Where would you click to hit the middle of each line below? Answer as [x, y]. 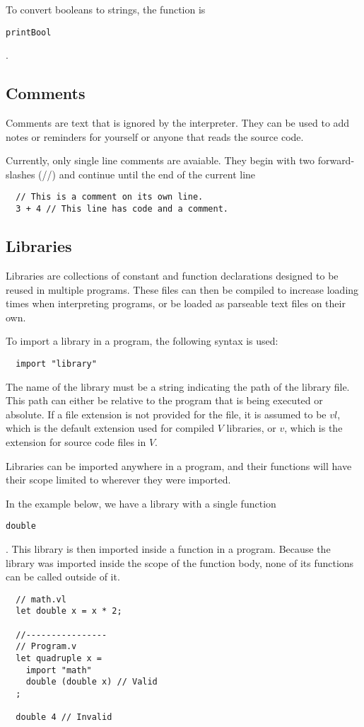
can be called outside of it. [63, 577]
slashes [20, 174]
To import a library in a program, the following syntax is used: [142, 341]
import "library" [56, 363]
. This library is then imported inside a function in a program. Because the [168, 548]
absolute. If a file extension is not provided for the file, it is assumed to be [166, 414]
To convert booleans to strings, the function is [106, 9]
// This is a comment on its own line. [110, 197]
